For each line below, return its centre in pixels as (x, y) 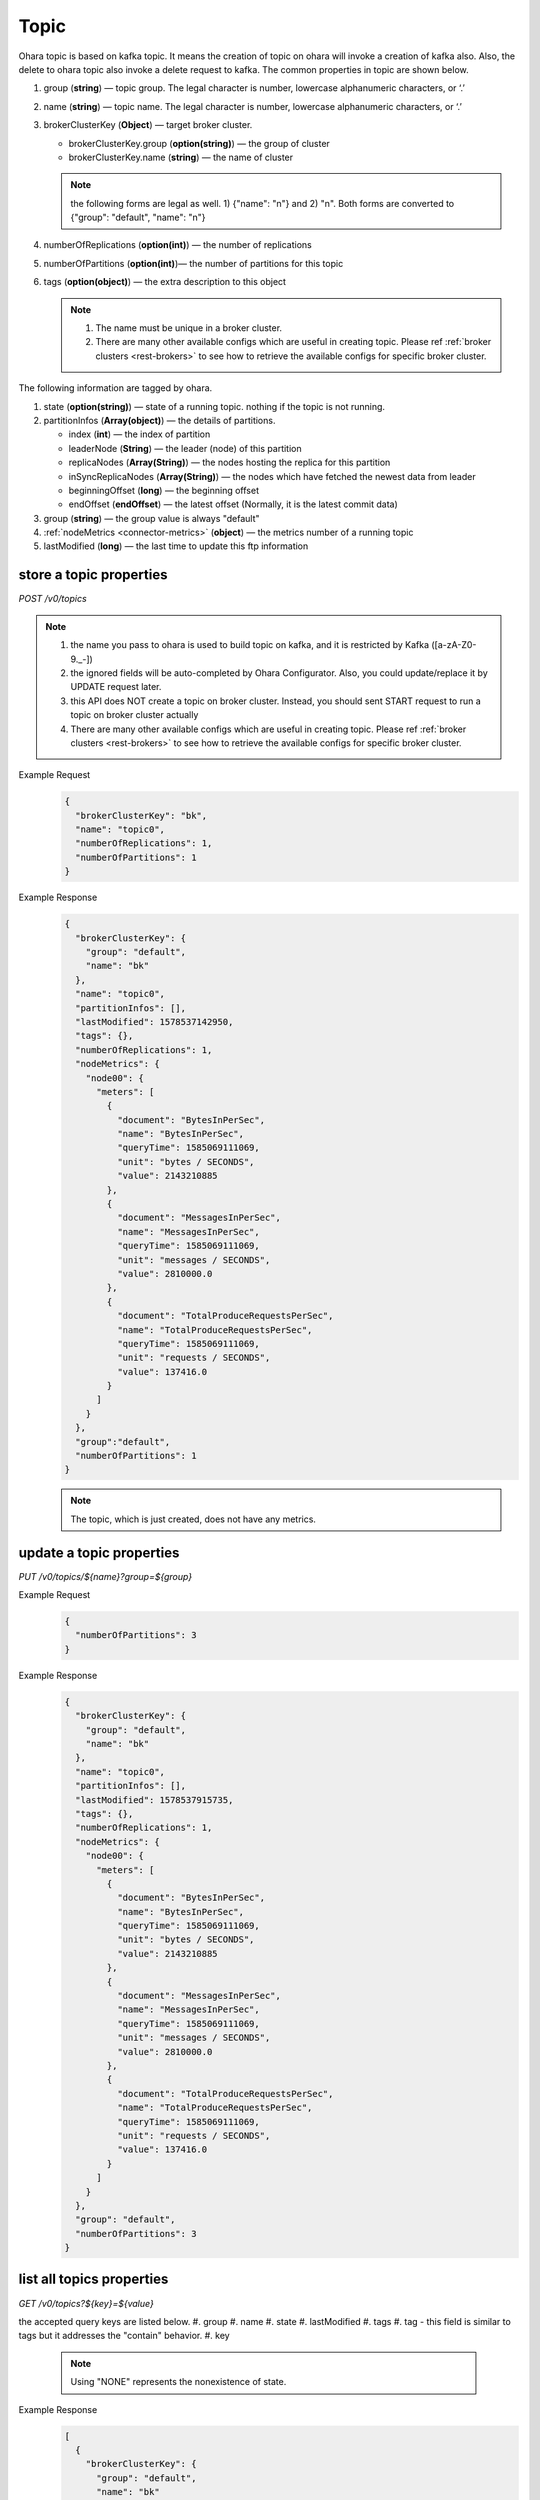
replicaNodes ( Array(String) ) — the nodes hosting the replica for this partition (229, 462)
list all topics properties (93, 2279)
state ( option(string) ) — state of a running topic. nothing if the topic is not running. (214, 406)
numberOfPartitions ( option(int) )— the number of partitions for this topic (193, 263)
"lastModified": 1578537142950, (154, 1021)
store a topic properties (93, 575)
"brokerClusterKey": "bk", (141, 815)
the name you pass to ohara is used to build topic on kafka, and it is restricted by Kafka (250, 645)
